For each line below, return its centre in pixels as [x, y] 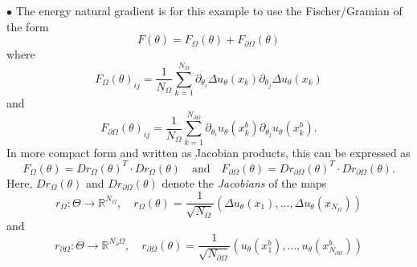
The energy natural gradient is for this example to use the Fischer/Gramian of [209, 10]
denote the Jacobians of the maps [244, 182]
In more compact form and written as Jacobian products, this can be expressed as [208, 152]
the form [28, 26]
